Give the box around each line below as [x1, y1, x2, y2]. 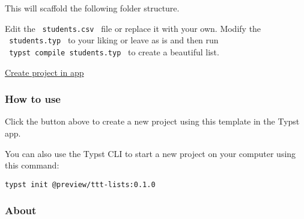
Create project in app [5, 66, 84, 78]
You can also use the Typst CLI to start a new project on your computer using [5, 147, 296, 159]
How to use [5, 91, 61, 106]
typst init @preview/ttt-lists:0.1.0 [5, 180, 156, 189]
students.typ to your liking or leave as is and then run [9, 34, 219, 46]
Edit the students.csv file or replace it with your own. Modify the [5, 22, 261, 34]
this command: [5, 159, 59, 171]
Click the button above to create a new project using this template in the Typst [5, 115, 300, 128]
